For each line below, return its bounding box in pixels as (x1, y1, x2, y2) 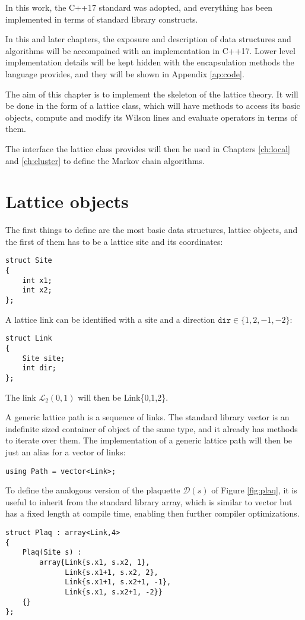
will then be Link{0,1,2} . (78, 391, 169, 403)
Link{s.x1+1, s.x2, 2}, (65, 568, 158, 577)
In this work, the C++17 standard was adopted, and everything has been (5, 1, 273, 13)
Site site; (22, 354, 65, 363)
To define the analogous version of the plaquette (5, 484, 180, 496)
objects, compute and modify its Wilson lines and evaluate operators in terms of (5, 111, 297, 123)
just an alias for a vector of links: (5, 445, 126, 458)
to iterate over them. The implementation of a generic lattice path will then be (5, 434, 293, 446)
